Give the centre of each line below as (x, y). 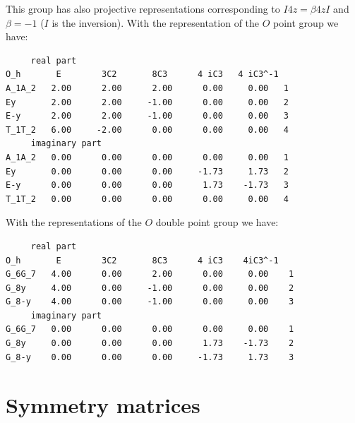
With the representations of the (74, 222)
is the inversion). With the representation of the (156, 22)
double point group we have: (217, 222)
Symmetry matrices (103, 405)
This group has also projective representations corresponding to (143, 8)
